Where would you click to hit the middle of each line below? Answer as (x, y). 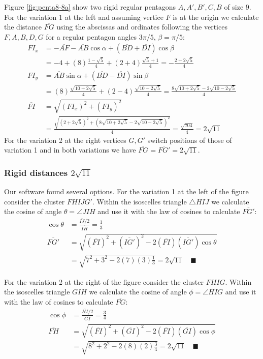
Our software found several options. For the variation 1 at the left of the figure (126, 191)
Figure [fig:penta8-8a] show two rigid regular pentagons (90, 7)
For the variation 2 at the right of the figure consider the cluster (104, 281)
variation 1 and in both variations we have (70, 150)
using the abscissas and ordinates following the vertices (142, 27)
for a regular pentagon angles (91, 36)
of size (234, 7)
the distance (23, 27)
